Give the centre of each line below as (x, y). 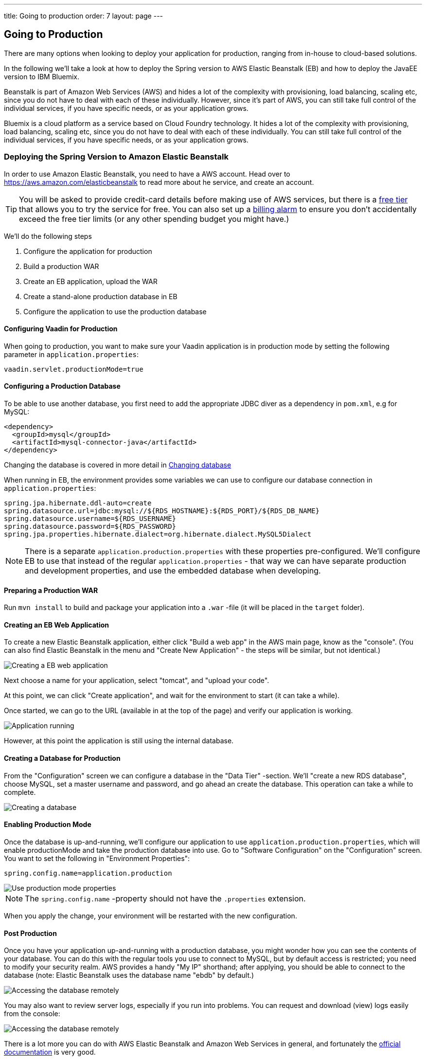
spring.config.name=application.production (88, 873)
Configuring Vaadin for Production (61, 329)
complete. (20, 792)
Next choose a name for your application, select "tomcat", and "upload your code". (137, 681)
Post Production (30, 933)
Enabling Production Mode (48, 825)
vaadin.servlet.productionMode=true (74, 369)
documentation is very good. (50, 1052)
